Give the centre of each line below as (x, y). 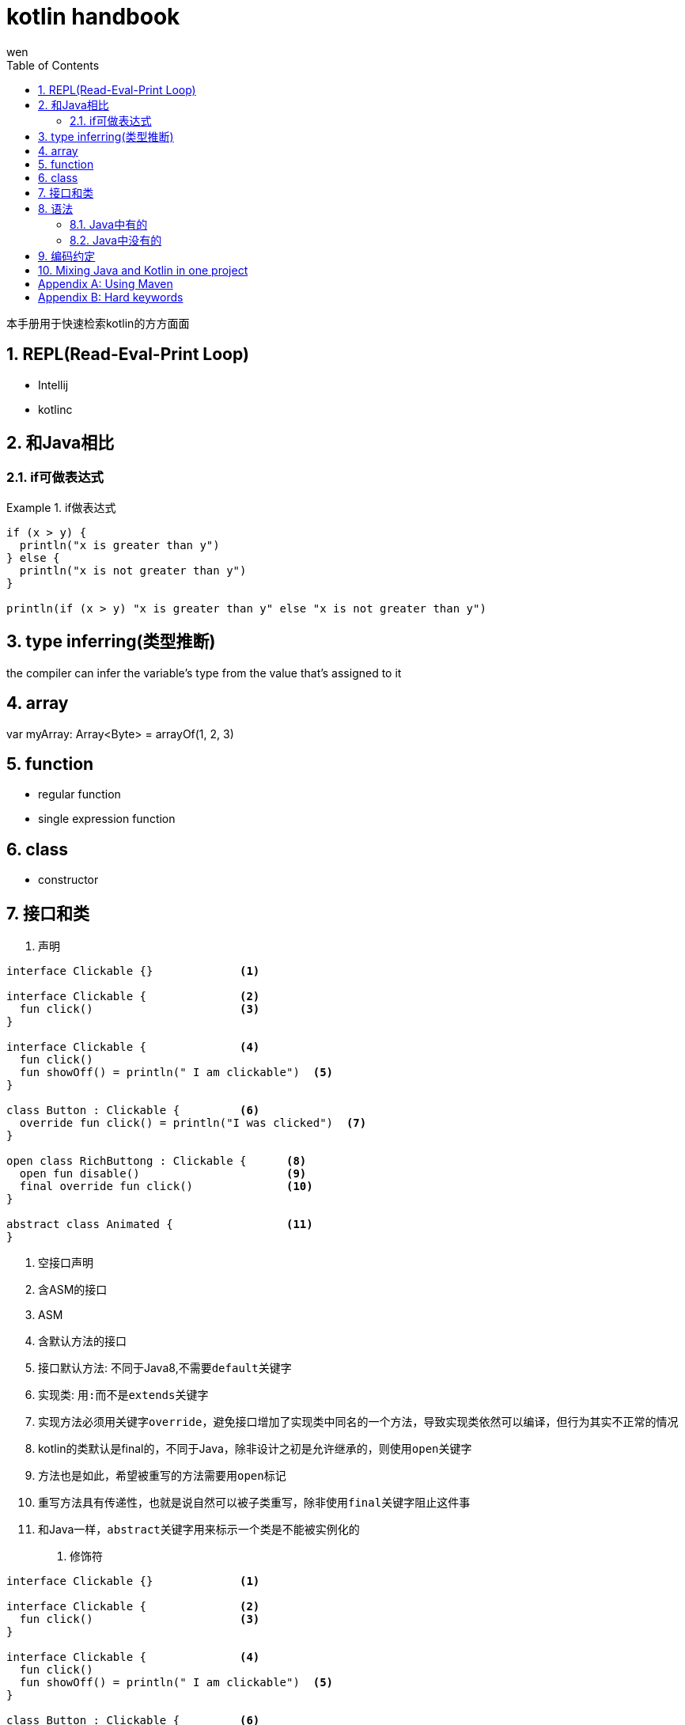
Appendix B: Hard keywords (111, 297)
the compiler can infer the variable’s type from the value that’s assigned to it (204, 673)
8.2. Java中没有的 (116, 240)
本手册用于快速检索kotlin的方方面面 (98, 323)
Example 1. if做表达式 (61, 507)
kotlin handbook (93, 17)
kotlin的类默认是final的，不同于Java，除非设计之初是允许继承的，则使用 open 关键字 (255, 1449)
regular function (79, 794)
